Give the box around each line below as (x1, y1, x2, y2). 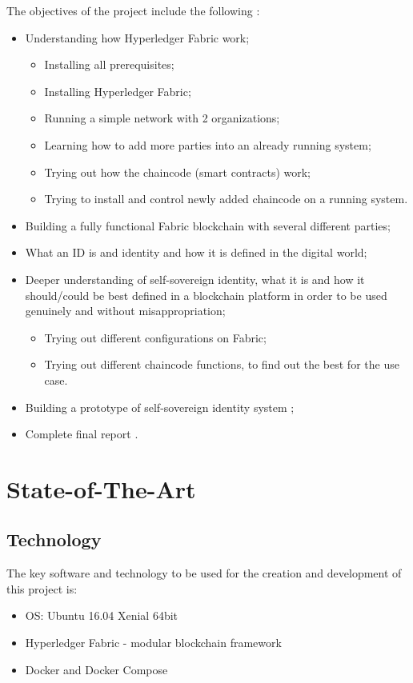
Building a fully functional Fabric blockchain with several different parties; (25, 217, 391, 234)
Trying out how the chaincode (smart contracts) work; (44, 163, 311, 180)
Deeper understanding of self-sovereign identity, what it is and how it (25, 270, 365, 287)
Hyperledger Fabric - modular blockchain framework (25, 634, 282, 651)
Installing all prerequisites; (44, 56, 174, 73)
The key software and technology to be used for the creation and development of (6, 565, 402, 581)
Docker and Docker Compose (25, 661, 168, 677)
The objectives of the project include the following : (6, 2, 260, 18)
